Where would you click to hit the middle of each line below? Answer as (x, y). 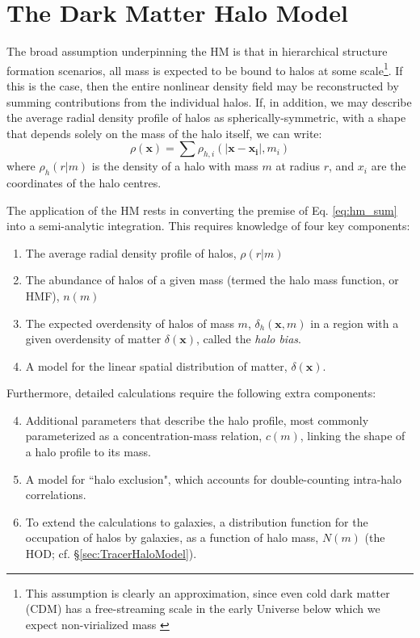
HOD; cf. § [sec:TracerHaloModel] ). (111, 554)
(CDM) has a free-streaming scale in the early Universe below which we (203, 609)
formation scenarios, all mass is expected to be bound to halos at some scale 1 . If (205, 69)
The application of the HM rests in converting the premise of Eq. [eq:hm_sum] (202, 210)
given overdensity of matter (93, 339)
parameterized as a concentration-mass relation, (144, 436)
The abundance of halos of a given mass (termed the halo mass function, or (212, 280)
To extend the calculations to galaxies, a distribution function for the (197, 521)
